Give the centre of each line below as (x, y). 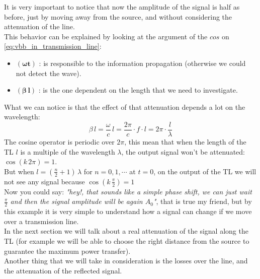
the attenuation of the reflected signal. (63, 270)
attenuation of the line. (39, 26)
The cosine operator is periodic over (59, 142)
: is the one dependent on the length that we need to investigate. (138, 90)
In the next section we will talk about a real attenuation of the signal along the (126, 231)
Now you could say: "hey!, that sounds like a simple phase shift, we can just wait (128, 191)
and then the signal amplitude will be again (76, 201)
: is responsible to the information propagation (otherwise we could (142, 63)
